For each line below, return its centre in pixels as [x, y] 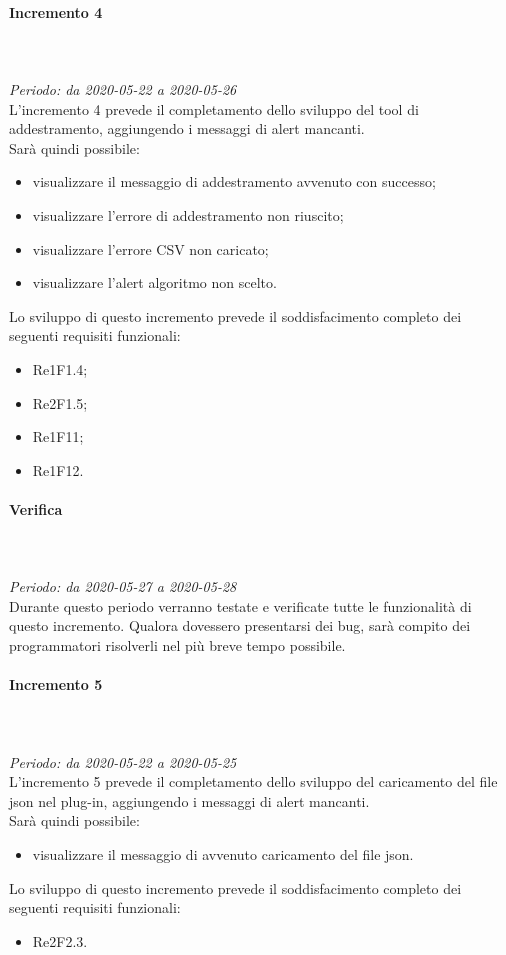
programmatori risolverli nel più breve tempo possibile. [177, 645]
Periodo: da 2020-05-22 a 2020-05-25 [123, 761]
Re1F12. [58, 469]
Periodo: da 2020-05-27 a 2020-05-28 [123, 586]
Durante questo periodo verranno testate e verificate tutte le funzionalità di [240, 605]
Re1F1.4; [60, 368]
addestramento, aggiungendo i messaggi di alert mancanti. [187, 128]
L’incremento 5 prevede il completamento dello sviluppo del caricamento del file [253, 781]
